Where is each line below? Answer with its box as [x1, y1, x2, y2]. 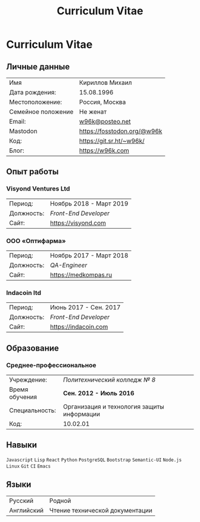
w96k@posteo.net [79, 118, 131, 125]
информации [62, 410, 101, 418]
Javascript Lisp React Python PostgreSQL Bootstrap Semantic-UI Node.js [6, 457, 182, 463]
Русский [9, 496, 34, 505]
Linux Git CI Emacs [6, 463, 51, 469]
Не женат [79, 108, 107, 116]
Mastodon [9, 127, 37, 135]
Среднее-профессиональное [6, 361, 96, 369]
